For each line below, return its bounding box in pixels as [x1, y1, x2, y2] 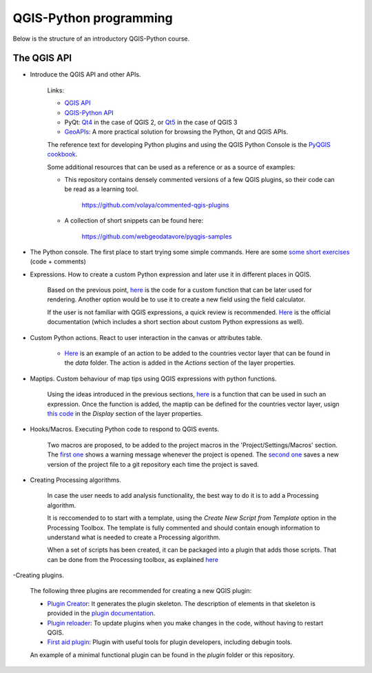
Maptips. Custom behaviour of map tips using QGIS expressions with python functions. [30, 374, 277, 383]
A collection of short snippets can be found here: [64, 217, 203, 225]
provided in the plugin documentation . [47, 609, 156, 617]
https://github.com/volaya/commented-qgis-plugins [81, 201, 229, 209]
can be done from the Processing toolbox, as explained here [47, 555, 218, 563]
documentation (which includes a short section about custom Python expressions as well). [47, 318, 304, 326]
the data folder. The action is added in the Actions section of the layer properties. [64, 359, 296, 367]
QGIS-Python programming [12, 10, 173, 26]
